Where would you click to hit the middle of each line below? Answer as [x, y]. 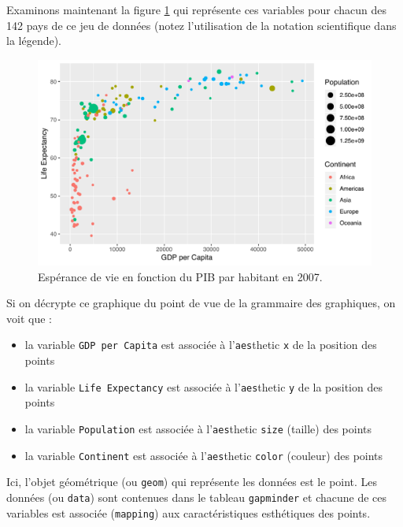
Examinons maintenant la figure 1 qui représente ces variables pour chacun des [196, 9]
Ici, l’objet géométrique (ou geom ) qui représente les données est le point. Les [192, 482]
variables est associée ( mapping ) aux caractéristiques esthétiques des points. [189, 512]
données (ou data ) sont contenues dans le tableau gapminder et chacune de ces [197, 497]
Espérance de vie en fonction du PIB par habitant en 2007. [180, 276]
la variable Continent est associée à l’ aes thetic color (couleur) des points [204, 455]
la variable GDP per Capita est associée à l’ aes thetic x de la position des [201, 345]
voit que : [29, 318]
